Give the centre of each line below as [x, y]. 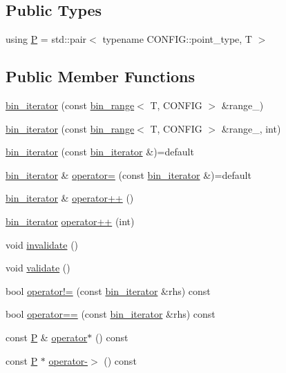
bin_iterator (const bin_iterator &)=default [100, 152]
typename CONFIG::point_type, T [177, 39]
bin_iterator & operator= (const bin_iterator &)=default [128, 174]
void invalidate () [42, 244]
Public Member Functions [100, 76]
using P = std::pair [46, 39]
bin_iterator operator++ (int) [70, 221]
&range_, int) [251, 128]
